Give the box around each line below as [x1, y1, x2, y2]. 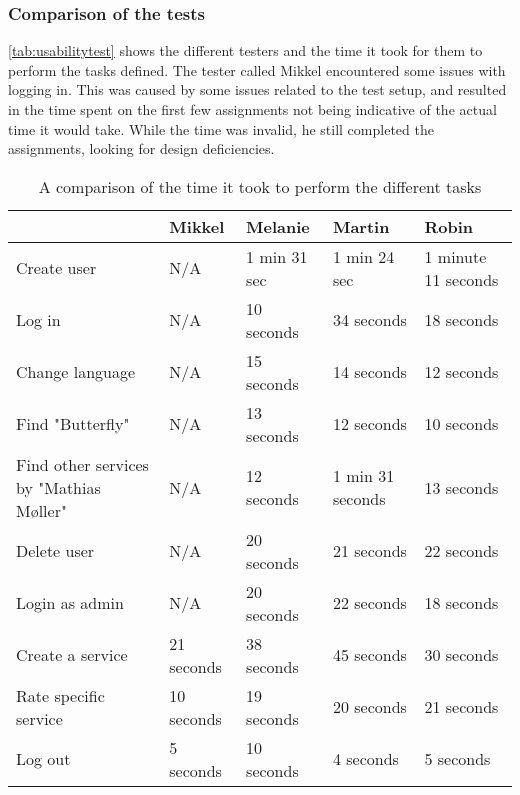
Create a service [16, 643, 128, 667]
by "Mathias [16, 475, 101, 499]
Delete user [16, 539, 95, 563]
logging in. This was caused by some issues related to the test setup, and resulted [8, 79, 507, 100]
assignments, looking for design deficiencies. [8, 138, 275, 159]
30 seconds [424, 643, 499, 667]
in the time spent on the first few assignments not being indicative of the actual [8, 99, 497, 119]
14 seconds [332, 360, 407, 384]
